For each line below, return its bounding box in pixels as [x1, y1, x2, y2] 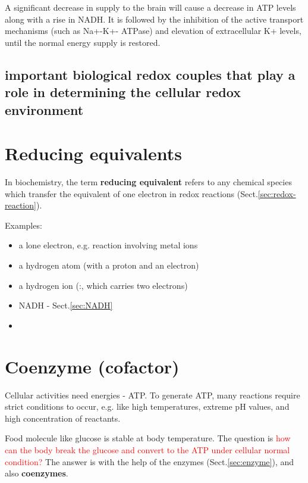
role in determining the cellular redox [5, 83, 241, 101]
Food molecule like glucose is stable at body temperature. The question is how [5, 432, 291, 444]
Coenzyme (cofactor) [5, 354, 180, 378]
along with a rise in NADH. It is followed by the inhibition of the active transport [5, 13, 304, 25]
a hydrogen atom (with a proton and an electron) [18, 259, 199, 272]
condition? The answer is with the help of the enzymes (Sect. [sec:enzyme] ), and [5, 455, 294, 468]
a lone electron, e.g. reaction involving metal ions [18, 239, 198, 251]
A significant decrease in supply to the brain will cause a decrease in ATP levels [5, 1, 296, 13]
